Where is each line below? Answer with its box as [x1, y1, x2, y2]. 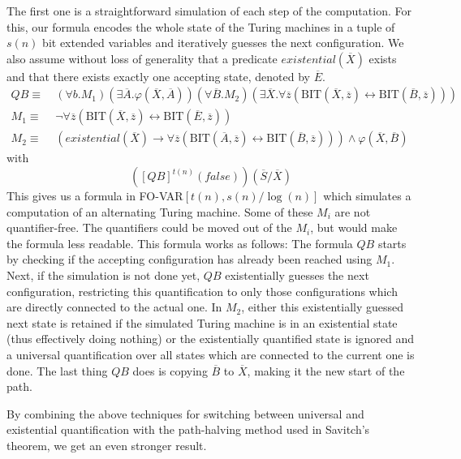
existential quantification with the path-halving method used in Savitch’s [6, 421, 370, 438]
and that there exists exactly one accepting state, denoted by [6, 67, 310, 84]
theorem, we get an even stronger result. [6, 436, 207, 453]
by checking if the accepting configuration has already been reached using [6, 251, 373, 268]
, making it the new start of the [247, 362, 405, 379]
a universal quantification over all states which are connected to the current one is [6, 346, 415, 362]
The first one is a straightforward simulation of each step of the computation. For [6, 2, 411, 19]
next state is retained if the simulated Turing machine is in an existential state [6, 314, 398, 331]
